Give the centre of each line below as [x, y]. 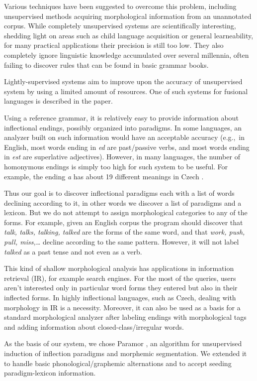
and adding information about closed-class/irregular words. [94, 326]
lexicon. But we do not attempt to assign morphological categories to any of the [126, 212]
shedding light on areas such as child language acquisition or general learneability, [129, 35]
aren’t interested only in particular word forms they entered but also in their [121, 288]
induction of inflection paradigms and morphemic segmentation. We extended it [126, 353]
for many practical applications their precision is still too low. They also [114, 45]
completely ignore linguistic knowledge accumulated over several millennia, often [127, 55]
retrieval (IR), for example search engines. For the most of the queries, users [120, 278]
